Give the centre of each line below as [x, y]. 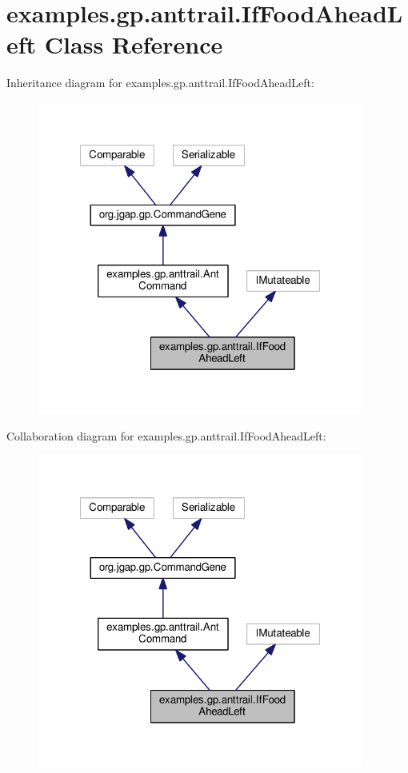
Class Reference [134, 44]
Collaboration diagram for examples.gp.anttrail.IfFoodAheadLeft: [166, 435]
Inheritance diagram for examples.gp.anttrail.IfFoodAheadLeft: [160, 83]
